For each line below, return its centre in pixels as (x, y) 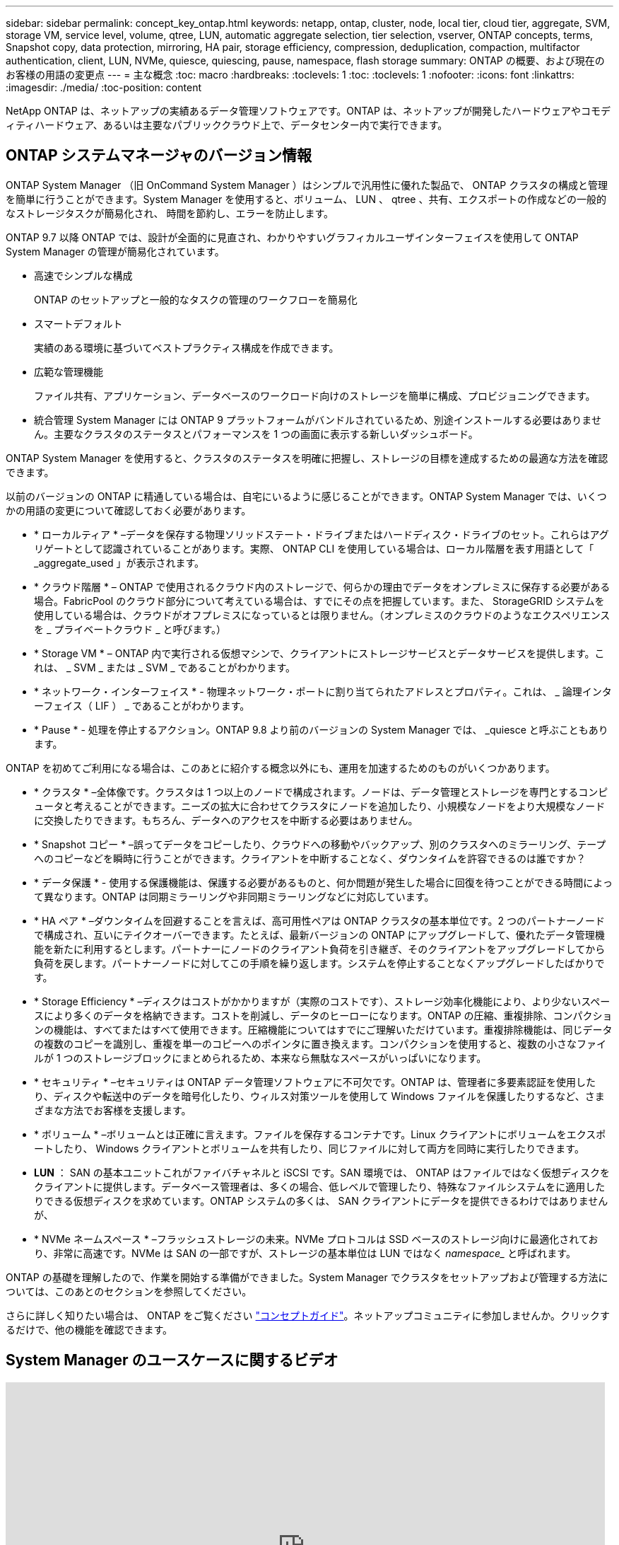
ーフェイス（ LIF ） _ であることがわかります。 (142, 705)
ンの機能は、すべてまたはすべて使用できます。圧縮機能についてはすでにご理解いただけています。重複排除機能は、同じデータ (323, 1029)
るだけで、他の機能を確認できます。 (89, 1329)
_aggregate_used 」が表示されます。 (119, 562)
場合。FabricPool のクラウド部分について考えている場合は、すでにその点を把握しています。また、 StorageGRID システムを (319, 601)
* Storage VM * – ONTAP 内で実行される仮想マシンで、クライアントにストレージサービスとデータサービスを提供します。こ (319, 653)
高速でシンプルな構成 (83, 275)
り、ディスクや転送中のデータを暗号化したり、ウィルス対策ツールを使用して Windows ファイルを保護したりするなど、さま (319, 1096)
